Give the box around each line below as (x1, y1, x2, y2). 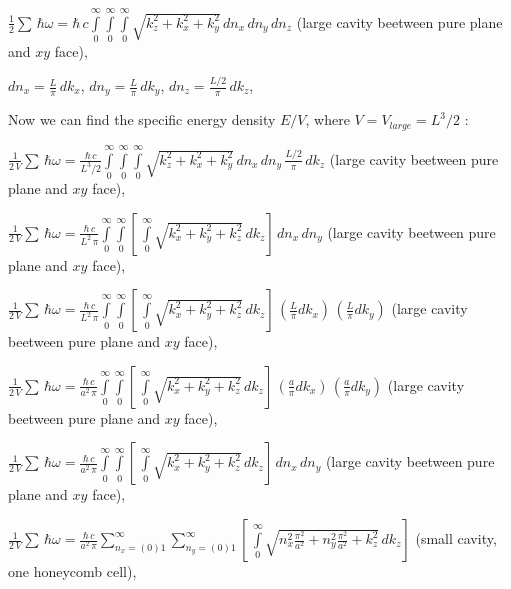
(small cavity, (415, 528, 497, 549)
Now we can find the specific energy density (8, 109, 276, 130)
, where (305, 109, 350, 130)
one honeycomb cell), (8, 561, 137, 582)
